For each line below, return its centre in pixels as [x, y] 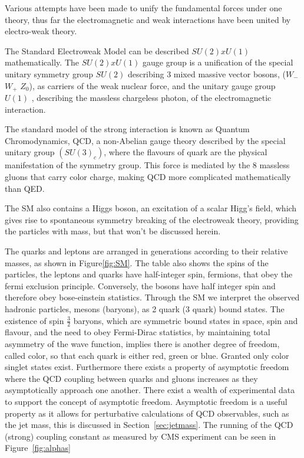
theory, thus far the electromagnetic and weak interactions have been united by [148, 19]
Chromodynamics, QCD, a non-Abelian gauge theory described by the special [145, 140]
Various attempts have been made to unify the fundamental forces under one [143, 8]
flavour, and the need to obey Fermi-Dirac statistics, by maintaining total [138, 332]
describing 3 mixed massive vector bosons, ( [206, 73]
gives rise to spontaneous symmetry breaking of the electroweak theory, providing [152, 219]
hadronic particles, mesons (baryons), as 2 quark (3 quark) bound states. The [145, 308]
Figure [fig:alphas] [38, 448]
